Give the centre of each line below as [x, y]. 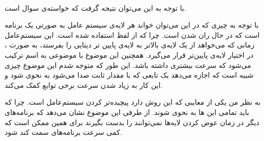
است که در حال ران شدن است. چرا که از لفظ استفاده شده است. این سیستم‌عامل [132, 34]
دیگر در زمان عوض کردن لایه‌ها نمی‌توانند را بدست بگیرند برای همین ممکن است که [132, 122]
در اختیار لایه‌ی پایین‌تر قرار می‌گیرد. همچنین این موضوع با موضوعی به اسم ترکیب [129, 54]
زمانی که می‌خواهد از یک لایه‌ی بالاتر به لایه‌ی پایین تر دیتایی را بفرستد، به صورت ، [130, 45]
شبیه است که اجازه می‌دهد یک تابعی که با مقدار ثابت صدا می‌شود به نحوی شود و [129, 75]
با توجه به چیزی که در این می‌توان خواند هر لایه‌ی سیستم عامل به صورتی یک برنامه [132, 25]
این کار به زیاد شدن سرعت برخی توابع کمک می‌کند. [84, 85]
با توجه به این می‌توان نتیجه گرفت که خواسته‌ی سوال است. [95, 7]
